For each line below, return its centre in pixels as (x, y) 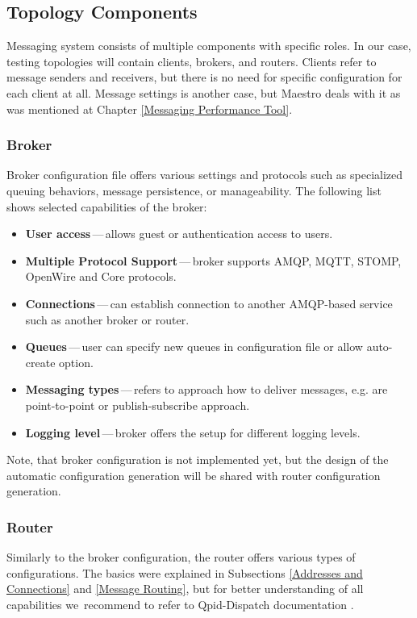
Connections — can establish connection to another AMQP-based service (209, 303)
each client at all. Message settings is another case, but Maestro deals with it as (204, 92)
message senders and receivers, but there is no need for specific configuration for (204, 77)
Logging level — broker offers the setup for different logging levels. (193, 432)
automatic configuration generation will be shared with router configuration (194, 475)
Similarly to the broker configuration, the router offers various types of (181, 557)
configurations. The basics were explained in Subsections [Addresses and (185, 572)
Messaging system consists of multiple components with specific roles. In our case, (209, 46)
